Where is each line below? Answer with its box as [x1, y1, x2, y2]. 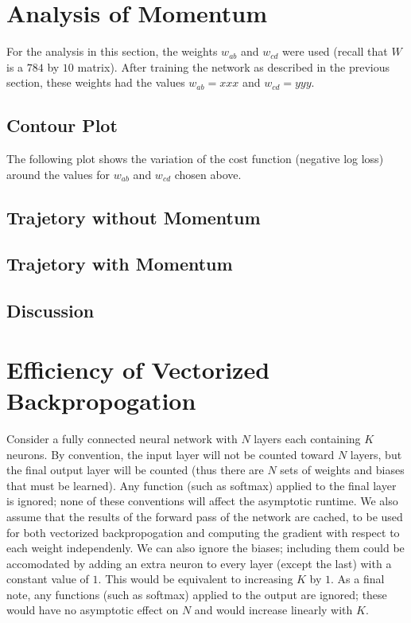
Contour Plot [6, 113, 118, 138]
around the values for [6, 165, 111, 182]
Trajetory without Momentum [6, 204, 261, 229]
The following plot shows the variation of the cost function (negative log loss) [6, 150, 384, 167]
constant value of [6, 570, 89, 587]
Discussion [6, 298, 95, 323]
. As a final [331, 570, 385, 587]
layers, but [350, 446, 402, 462]
